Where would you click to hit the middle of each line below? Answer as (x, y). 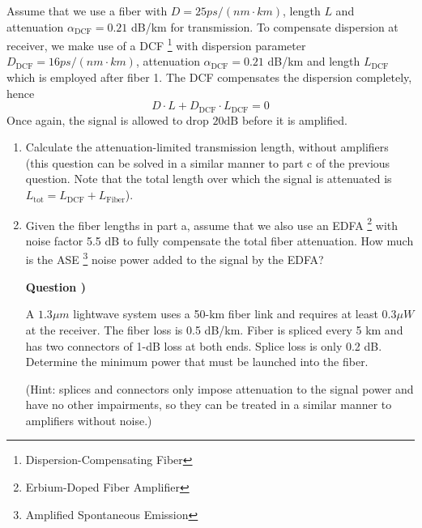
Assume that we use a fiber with (87, 11)
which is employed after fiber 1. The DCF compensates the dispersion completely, (209, 77)
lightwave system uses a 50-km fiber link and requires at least (226, 314)
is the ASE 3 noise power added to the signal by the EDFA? (175, 258)
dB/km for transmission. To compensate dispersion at (265, 26)
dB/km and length (314, 61)
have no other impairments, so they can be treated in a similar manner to (209, 405)
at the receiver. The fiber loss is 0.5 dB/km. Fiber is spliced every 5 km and (214, 329)
